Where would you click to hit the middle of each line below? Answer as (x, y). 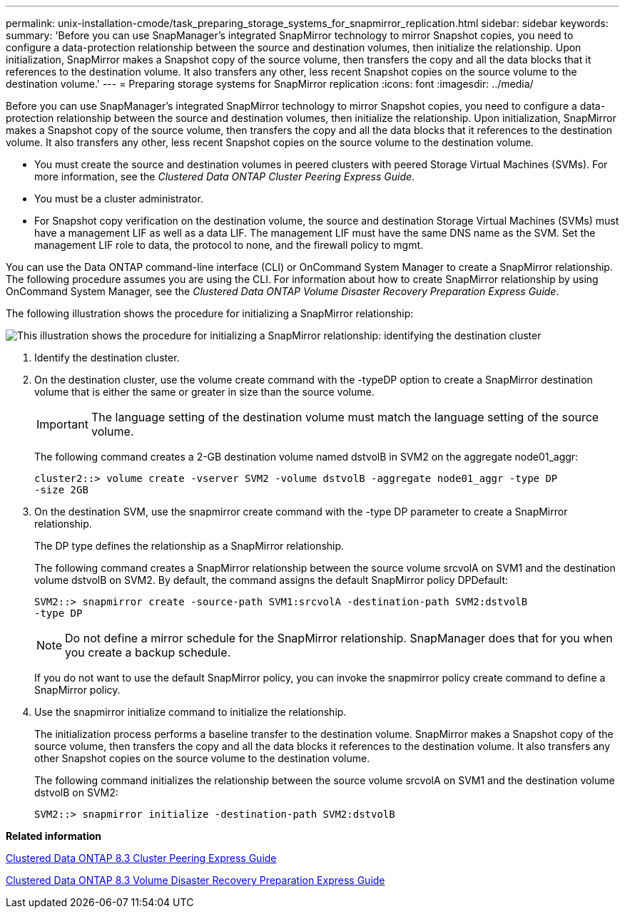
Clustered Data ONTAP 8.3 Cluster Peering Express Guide (141, 858)
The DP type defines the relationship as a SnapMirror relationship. (189, 546)
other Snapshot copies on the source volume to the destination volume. (202, 758)
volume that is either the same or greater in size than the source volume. (204, 392)
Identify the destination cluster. (107, 358)
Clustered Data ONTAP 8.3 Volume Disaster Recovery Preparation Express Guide (195, 880)
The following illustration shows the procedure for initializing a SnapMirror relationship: (210, 313)
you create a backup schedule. (148, 652)
